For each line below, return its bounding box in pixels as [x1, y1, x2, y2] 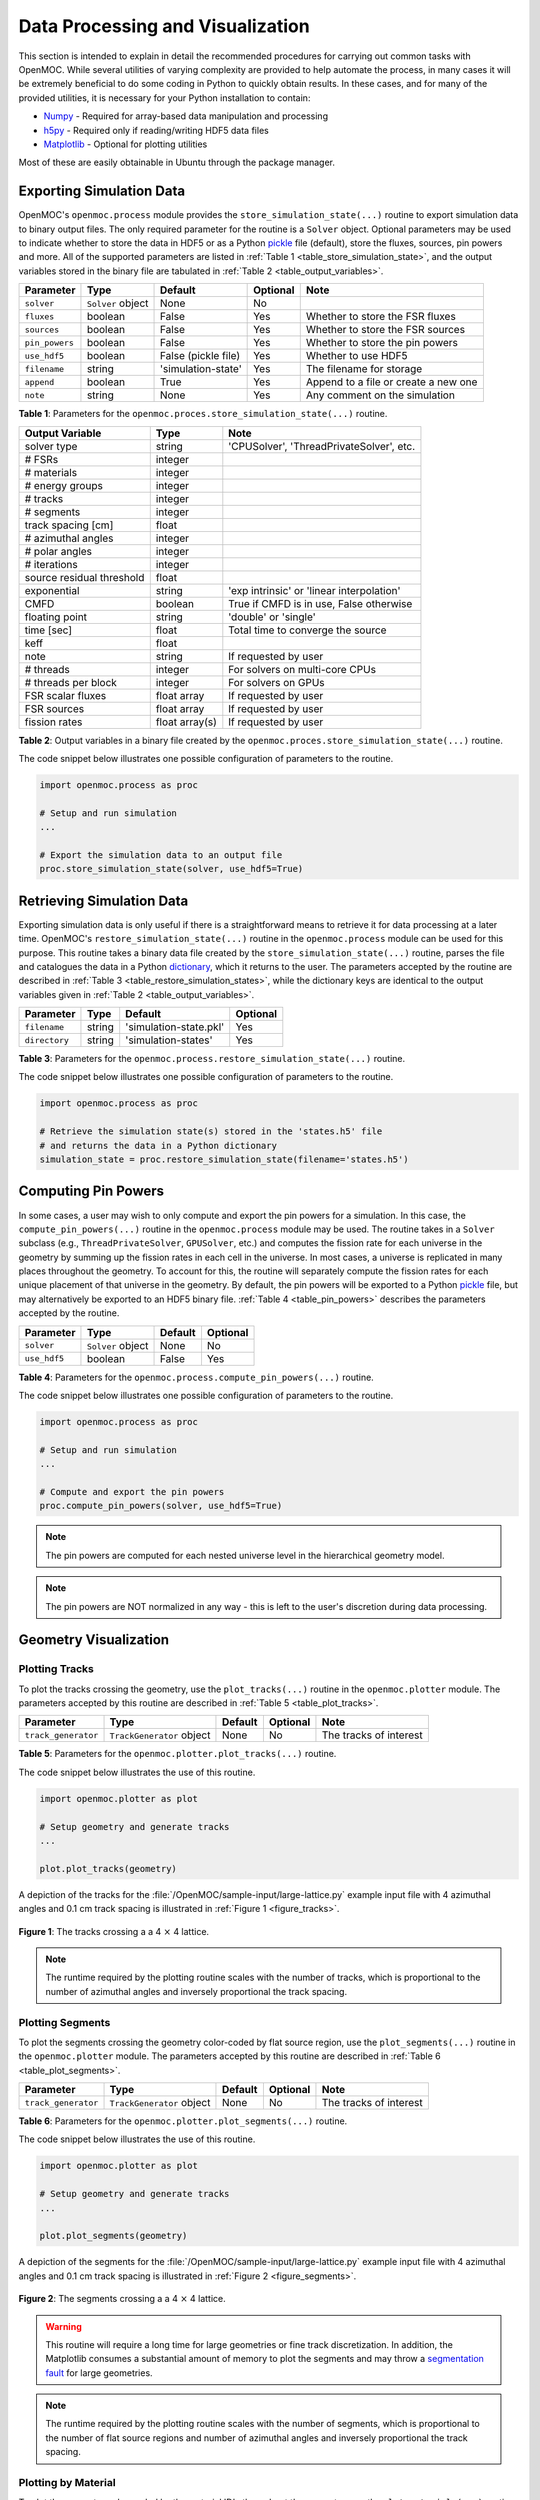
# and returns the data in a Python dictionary [39, 1140, 277, 1151]
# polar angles [24, 544, 93, 558]
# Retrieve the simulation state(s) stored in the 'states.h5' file [39, 1126, 383, 1137]
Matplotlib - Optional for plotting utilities [43, 138, 208, 150]
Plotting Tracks [18, 1662, 94, 1676]
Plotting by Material [18, 2476, 116, 2490]
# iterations [24, 557, 79, 571]
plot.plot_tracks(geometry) [39, 1863, 177, 1874]
